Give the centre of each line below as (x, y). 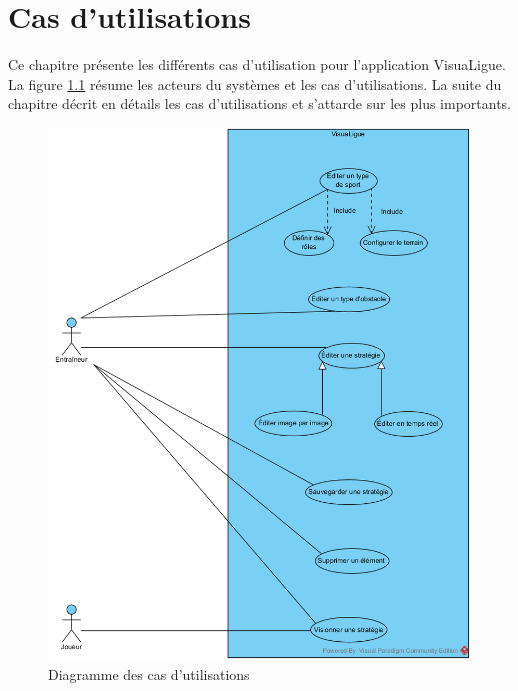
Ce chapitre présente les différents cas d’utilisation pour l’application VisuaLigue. (257, 64)
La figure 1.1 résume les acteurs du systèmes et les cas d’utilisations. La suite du (255, 83)
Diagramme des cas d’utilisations (149, 674)
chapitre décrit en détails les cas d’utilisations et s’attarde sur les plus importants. (260, 103)
